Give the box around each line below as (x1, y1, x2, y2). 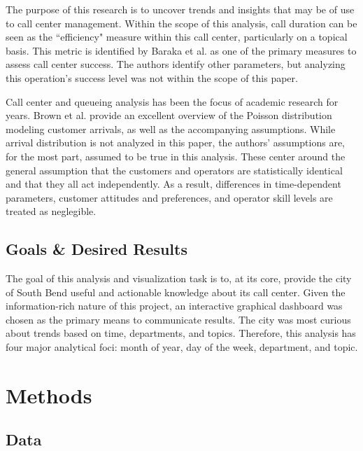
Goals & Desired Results (6, 238, 187, 260)
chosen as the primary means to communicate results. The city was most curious (6, 312, 351, 326)
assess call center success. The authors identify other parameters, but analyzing (6, 57, 346, 71)
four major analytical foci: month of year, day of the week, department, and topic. (6, 340, 358, 354)
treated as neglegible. (6, 204, 97, 218)
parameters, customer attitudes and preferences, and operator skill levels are (6, 190, 333, 204)
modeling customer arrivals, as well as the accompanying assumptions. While (6, 121, 336, 136)
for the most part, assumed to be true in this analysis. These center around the (6, 148, 346, 163)
